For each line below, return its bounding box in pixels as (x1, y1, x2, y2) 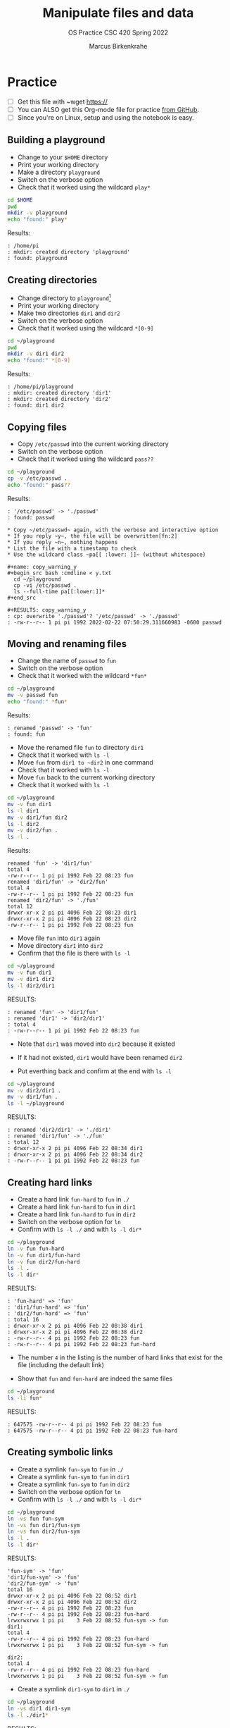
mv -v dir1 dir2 (7, 975, 55, 982)
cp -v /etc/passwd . (7, 474, 68, 482)
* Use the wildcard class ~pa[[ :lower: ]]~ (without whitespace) (7, 551, 206, 558)
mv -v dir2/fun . (7, 827, 58, 834)
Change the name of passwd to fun (17, 657, 117, 665)
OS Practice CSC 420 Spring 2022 (68, 28, 169, 37)
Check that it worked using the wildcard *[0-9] (17, 323, 154, 332)
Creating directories (7, 273, 97, 286)
